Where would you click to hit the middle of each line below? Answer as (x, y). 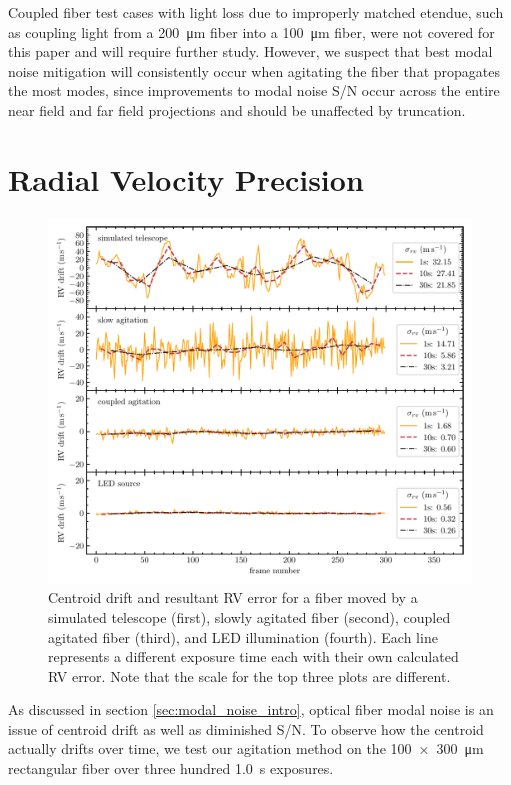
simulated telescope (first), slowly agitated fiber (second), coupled (249, 616)
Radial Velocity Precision (186, 178)
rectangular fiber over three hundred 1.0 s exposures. (171, 768)
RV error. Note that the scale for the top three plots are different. (249, 675)
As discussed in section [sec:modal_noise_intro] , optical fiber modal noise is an (251, 709)
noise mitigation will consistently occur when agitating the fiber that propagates (254, 70)
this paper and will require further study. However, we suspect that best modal (250, 51)
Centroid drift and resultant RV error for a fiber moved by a (233, 597)
